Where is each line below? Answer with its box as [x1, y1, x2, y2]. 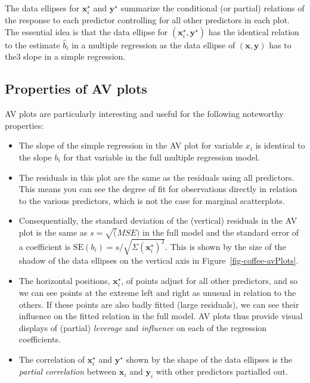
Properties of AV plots [5, 79, 147, 98]
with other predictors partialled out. [156, 365, 288, 378]
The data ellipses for [5, 2, 80, 14]
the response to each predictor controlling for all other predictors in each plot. [5, 14, 290, 26]
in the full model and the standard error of [142, 226, 299, 238]
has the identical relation [208, 25, 299, 38]
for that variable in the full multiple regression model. [63, 150, 260, 163]
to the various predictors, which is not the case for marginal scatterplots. [18, 194, 285, 206]
